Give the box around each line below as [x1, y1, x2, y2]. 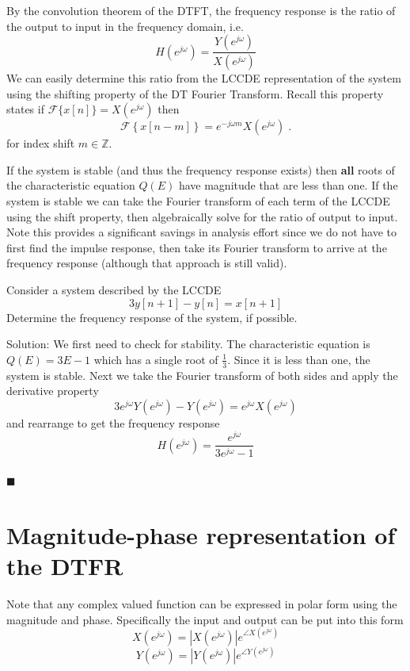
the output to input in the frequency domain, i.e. [6, 17, 244, 34]
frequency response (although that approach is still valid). [6, 255, 287, 271]
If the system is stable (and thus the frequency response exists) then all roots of [6, 161, 395, 178]
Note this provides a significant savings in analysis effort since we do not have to [6, 224, 397, 240]
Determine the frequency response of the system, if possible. [6, 309, 298, 325]
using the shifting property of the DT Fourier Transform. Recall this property [6, 85, 384, 102]
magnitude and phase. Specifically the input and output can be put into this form [6, 611, 404, 627]
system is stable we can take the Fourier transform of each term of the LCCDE [6, 193, 390, 209]
